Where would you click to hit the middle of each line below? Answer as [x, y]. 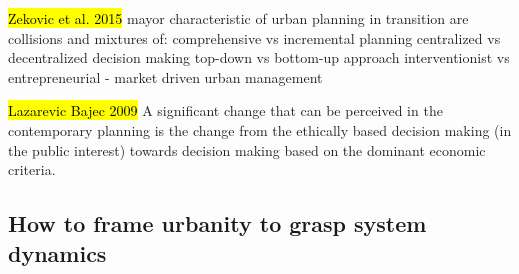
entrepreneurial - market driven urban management [165, 76]
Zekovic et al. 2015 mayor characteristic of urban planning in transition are [238, 18]
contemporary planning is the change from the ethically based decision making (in [260, 129]
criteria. [32, 169]
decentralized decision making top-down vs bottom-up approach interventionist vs [259, 57]
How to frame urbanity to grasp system [217, 223]
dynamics [57, 252]
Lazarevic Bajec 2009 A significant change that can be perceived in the [225, 110]
